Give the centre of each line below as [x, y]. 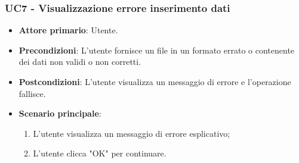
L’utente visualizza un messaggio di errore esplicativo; [132, 133]
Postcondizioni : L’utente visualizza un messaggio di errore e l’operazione [155, 81]
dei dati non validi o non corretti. [80, 62]
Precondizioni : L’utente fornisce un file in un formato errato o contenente [157, 50]
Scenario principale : [60, 113]
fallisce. [32, 93]
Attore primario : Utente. [68, 30]
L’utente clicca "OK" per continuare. [100, 153]
